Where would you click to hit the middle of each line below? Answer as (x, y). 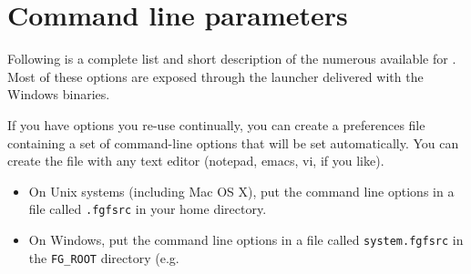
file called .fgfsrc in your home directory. (148, 209)
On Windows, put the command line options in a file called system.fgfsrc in (246, 239)
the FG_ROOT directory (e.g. (104, 257)
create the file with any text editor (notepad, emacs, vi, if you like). (196, 161)
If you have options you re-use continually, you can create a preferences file (216, 124)
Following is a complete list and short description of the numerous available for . (232, 59)
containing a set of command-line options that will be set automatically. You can (233, 142)
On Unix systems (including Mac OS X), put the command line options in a (241, 191)
